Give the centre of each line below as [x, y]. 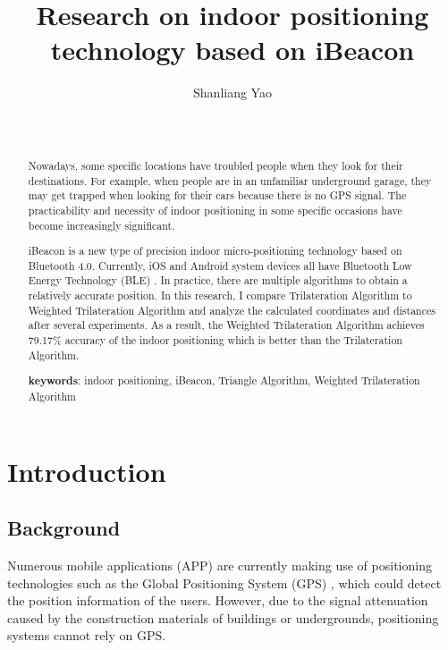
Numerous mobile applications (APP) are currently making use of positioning [220, 565]
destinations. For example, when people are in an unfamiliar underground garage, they [230, 180]
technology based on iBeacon [232, 50]
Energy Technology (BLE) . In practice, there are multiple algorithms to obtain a [218, 280]
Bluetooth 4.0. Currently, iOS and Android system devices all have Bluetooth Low [220, 265]
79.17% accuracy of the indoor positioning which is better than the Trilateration [215, 340]
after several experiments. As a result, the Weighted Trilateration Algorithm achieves [226, 325]
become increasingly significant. [101, 225]
